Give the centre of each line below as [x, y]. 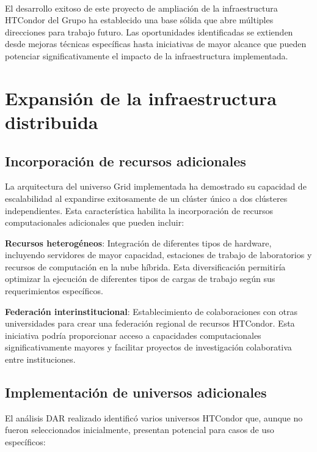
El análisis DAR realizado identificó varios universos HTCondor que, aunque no [154, 417]
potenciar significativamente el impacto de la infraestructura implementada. [147, 55]
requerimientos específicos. [54, 291]
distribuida [52, 121]
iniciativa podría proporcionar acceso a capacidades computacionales [133, 335]
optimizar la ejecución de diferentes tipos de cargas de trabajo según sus [140, 279]
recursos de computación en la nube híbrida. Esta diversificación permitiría [145, 266]
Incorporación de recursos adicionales [126, 161]
